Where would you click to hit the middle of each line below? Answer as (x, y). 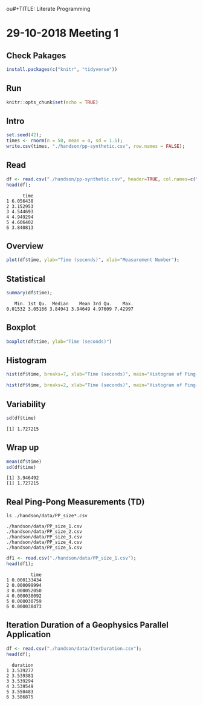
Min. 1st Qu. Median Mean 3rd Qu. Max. (74, 303)
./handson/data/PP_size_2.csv (44, 532)
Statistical (26, 279)
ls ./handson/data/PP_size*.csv (47, 516)
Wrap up (23, 448)
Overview (25, 246)
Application (29, 634)
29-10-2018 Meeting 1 (63, 33)
